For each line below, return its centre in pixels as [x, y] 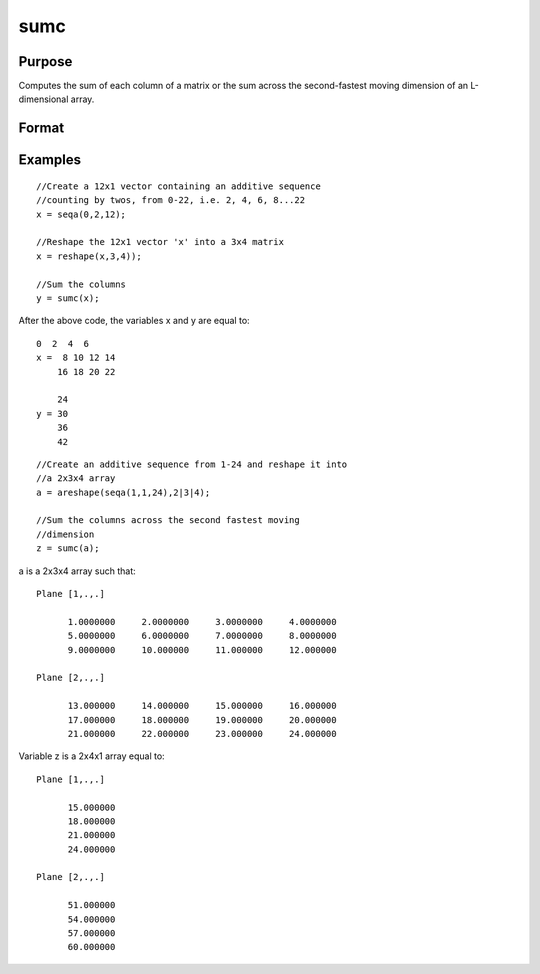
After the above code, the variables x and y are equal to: [134, 321]
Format [41, 128]
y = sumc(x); [68, 298]
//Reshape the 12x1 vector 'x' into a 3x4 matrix [160, 242]
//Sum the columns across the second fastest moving [168, 520]
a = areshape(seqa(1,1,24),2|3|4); [123, 492]
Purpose [45, 61]
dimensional [43, 99]
